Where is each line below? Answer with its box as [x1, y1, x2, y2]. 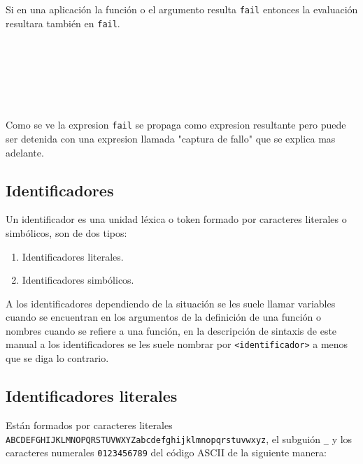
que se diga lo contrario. [6, 351, 109, 365]
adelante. [6, 145, 44, 159]
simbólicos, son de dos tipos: [6, 225, 127, 240]
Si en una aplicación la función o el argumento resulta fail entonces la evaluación [6, 2, 358, 16]
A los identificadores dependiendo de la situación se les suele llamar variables [6, 296, 336, 310]
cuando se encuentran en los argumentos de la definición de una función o [6, 310, 322, 324]
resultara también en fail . [6, 15, 120, 30]
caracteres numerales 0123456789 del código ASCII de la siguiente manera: [6, 445, 327, 460]
